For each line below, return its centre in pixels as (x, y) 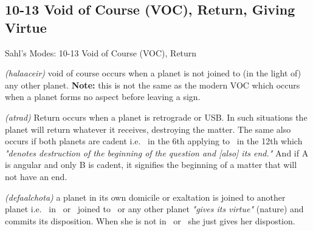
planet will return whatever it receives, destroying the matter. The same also (148, 129)
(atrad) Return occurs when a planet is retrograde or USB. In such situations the (156, 117)
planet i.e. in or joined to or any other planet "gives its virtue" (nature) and (154, 209)
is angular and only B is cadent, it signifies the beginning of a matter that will (151, 165)
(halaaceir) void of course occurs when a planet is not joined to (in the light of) (153, 73)
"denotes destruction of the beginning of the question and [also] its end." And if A (157, 152)
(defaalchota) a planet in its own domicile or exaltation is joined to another (145, 197)
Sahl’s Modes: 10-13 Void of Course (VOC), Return (101, 52)
